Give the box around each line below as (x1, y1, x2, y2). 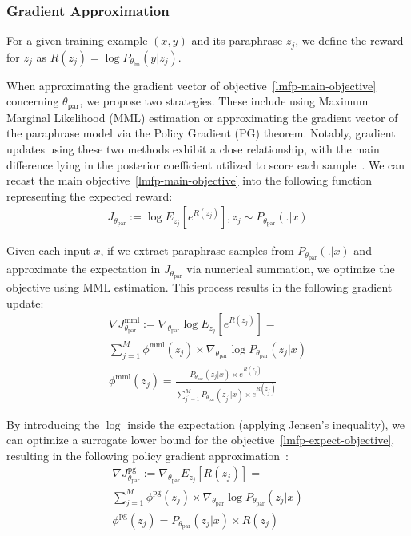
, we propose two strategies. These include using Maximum (79, 93, 369, 109)
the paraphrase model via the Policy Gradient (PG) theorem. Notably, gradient (6, 125, 396, 141)
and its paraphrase (191, 32, 283, 49)
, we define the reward (295, 32, 404, 49)
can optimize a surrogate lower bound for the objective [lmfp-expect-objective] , (6, 431, 395, 448)
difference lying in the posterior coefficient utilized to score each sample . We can (6, 156, 405, 173)
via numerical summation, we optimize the (186, 260, 395, 277)
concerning (6, 93, 59, 109)
